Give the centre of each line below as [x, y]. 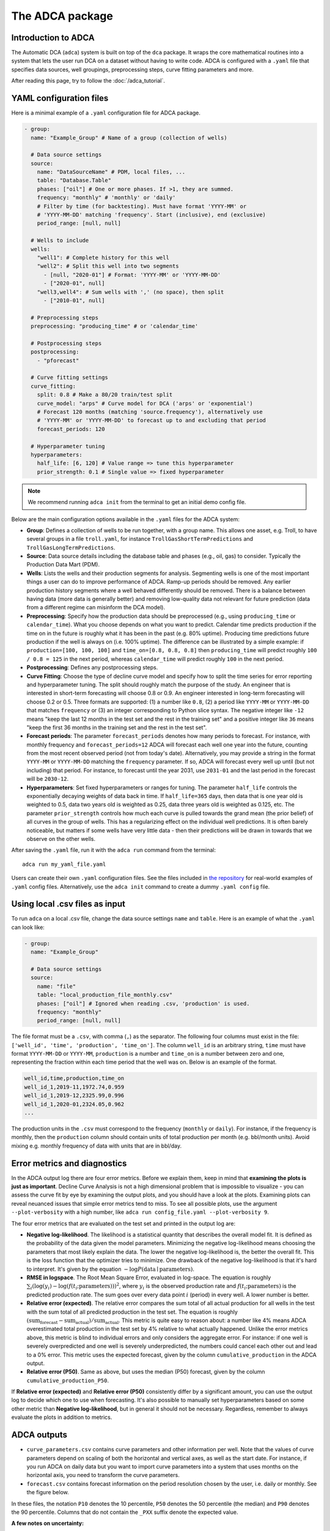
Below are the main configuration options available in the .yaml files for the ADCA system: [125, 519]
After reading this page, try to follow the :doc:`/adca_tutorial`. [88, 81]
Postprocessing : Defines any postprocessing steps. [92, 668]
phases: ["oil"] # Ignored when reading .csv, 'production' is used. [143, 1003]
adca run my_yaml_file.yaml [64, 864]
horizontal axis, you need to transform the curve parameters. [103, 1475]
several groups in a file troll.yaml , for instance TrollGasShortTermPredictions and [140, 539]
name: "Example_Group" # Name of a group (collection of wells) [129, 137]
